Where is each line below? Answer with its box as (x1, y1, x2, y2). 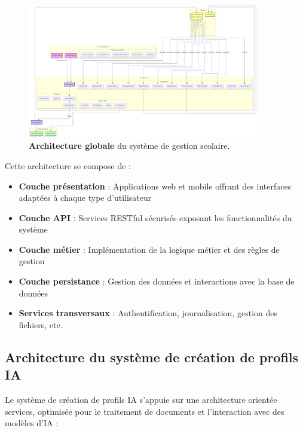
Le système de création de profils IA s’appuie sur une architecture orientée (5, 393, 277, 406)
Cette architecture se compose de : (5, 159, 131, 172)
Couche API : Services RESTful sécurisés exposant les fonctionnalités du (19, 211, 292, 224)
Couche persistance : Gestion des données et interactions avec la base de (19, 275, 295, 288)
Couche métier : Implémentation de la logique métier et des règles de (19, 243, 280, 255)
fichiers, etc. (19, 318, 63, 331)
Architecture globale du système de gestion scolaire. (29, 139, 230, 152)
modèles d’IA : (5, 417, 59, 429)
